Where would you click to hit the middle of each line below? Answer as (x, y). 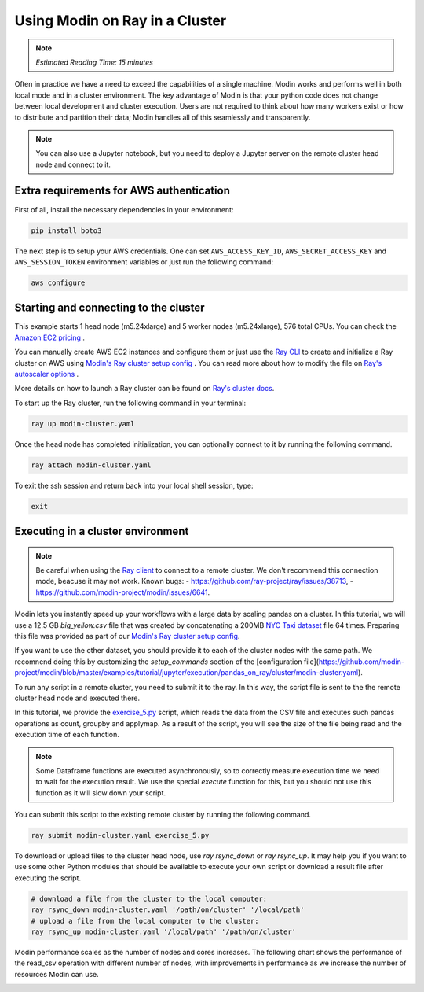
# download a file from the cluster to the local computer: (149, 898)
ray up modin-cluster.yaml (83, 424)
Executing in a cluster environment (102, 531)
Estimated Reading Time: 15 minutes (94, 62)
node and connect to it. (73, 164)
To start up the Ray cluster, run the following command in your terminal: (130, 403)
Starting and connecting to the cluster (110, 308)
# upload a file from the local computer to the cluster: (145, 921)
